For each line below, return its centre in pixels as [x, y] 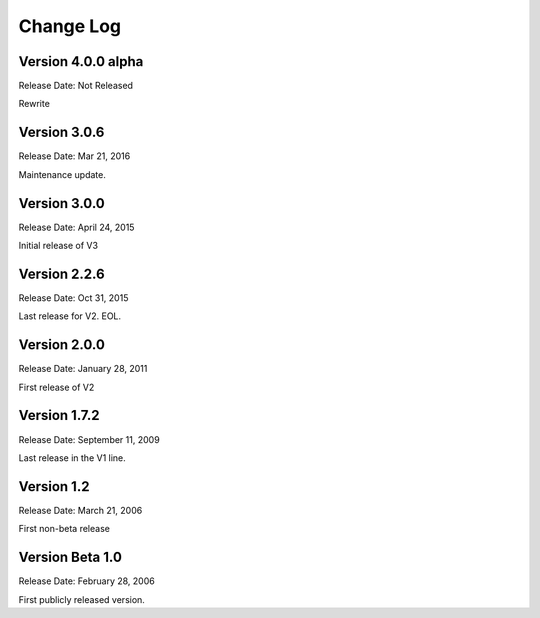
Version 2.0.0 [61, 345]
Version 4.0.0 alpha [81, 61]
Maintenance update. [62, 174]
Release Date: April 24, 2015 [76, 227]
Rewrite [34, 104]
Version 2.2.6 [61, 273]
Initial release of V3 [58, 246]
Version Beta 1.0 [70, 557]
